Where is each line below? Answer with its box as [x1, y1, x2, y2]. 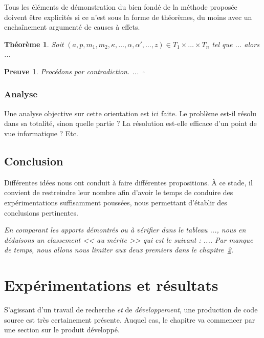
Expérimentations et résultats [4, 274, 218, 295]
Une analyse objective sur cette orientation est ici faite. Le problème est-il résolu [4, 108, 257, 118]
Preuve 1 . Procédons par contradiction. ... [4, 66, 139, 76]
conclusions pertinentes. [4, 207, 78, 218]
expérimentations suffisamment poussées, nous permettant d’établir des [4, 197, 227, 207]
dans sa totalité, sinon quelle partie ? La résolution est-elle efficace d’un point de [4, 118, 257, 129]
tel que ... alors [212, 38, 259, 49]
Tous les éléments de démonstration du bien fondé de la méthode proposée [4, 2, 237, 12]
